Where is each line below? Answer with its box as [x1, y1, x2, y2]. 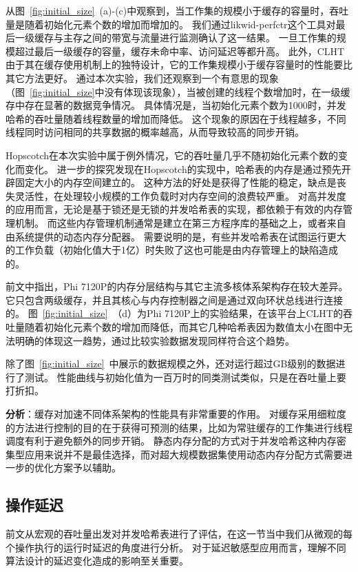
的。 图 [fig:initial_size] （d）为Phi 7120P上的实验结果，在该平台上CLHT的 [6, 306, 343, 320]
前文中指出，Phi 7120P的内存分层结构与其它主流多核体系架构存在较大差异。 [6, 279, 348, 294]
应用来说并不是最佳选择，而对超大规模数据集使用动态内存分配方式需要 [24, 447, 343, 461]
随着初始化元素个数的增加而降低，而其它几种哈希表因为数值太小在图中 [24, 320, 343, 334]
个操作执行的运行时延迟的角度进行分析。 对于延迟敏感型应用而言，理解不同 [6, 540, 346, 554]
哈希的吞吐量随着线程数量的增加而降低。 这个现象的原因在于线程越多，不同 [6, 111, 346, 125]
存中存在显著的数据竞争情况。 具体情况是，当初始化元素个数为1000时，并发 [6, 98, 346, 112]
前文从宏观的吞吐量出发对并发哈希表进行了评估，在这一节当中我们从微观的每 [6, 527, 352, 541]
